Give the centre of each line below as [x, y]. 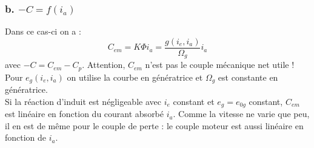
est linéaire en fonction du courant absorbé [85, 114]
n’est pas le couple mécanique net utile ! [220, 65]
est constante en [248, 77]
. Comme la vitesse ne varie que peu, [241, 114]
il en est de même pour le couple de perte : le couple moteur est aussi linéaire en [154, 125]
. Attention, [104, 65]
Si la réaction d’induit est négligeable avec [83, 101]
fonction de [26, 137]
